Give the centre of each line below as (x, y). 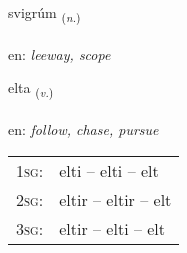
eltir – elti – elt (112, 228)
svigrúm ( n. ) (44, 13)
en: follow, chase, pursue (83, 129)
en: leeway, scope (59, 53)
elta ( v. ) (31, 89)
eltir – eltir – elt (115, 199)
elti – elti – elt (109, 170)
